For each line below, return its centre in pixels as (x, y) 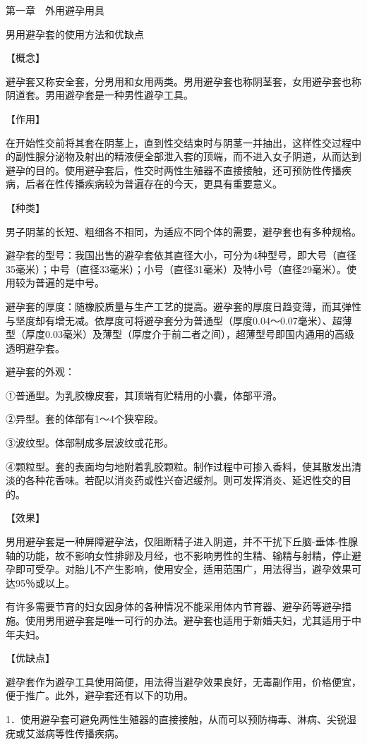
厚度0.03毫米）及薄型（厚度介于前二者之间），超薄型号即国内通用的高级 (189, 334)
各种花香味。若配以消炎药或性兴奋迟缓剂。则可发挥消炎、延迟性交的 (183, 480)
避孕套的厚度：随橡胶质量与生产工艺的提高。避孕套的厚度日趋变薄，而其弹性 (183, 306)
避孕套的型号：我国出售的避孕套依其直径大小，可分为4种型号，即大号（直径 (181, 255)
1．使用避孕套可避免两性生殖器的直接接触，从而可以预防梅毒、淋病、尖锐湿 (181, 719)
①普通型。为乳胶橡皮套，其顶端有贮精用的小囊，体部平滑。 (144, 395)
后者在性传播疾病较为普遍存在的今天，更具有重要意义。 (154, 184)
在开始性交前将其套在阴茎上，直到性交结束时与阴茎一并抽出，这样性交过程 (179, 142)
